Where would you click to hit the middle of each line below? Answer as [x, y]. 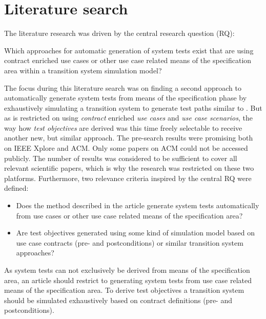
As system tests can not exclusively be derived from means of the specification [127, 270]
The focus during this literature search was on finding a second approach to [123, 87]
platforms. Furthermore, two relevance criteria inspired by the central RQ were [128, 178]
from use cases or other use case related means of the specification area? [129, 215]
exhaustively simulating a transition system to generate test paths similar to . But [133, 107]
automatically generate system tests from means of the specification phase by [126, 98]
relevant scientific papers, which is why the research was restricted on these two [129, 168]
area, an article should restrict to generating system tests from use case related [128, 280]
